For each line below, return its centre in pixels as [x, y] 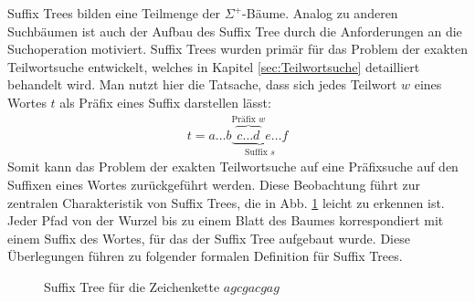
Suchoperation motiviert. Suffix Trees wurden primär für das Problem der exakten [237, 49]
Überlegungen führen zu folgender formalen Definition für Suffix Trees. [205, 256]
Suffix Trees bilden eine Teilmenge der [114, 13]
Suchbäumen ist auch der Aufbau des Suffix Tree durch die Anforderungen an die [235, 31]
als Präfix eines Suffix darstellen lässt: [165, 102]
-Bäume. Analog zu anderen [320, 13]
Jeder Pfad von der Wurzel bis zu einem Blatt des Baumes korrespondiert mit [226, 220]
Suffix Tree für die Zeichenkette [132, 287]
